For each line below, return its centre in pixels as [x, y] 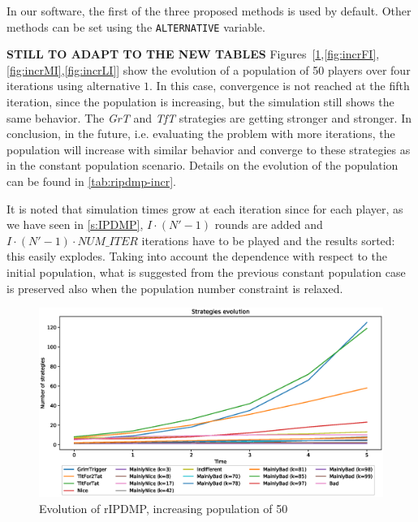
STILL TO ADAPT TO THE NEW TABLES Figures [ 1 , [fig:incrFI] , [193, 54]
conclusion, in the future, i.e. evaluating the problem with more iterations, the [201, 134]
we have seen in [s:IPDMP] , [75, 224]
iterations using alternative [73, 86]
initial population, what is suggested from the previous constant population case [206, 272]
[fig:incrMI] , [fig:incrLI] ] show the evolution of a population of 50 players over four [209, 69]
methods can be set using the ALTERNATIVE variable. [136, 26]
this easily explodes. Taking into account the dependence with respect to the [197, 256]
